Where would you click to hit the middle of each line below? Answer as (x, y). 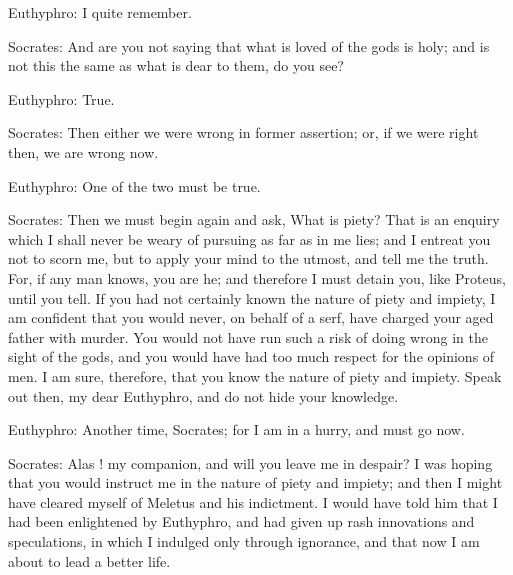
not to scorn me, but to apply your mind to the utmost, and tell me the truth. (248, 258)
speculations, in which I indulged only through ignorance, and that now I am (244, 541)
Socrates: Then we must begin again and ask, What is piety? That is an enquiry (254, 219)
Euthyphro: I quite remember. (100, 12)
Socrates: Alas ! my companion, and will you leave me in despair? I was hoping (250, 462)
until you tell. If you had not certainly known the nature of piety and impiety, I (252, 297)
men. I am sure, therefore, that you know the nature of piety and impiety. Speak (255, 375)
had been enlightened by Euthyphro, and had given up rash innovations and (241, 521)
